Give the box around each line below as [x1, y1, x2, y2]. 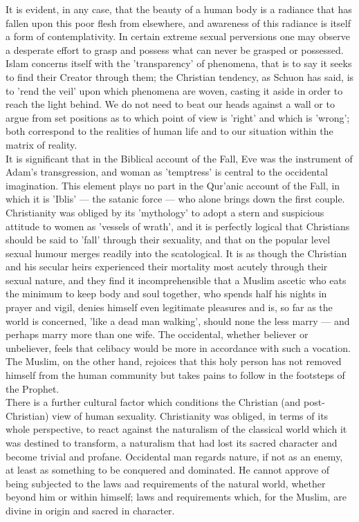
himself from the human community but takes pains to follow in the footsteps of [6, 368, 345, 382]
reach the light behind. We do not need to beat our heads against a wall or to [6, 97, 335, 111]
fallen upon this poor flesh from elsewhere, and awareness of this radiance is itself [6, 15, 351, 30]
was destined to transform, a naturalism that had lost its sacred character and [6, 436, 338, 449]
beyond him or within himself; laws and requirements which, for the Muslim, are [6, 490, 347, 504]
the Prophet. [6, 381, 59, 395]
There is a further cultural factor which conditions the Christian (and [6, 395, 301, 409]
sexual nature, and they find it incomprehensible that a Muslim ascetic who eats [6, 272, 347, 287]
